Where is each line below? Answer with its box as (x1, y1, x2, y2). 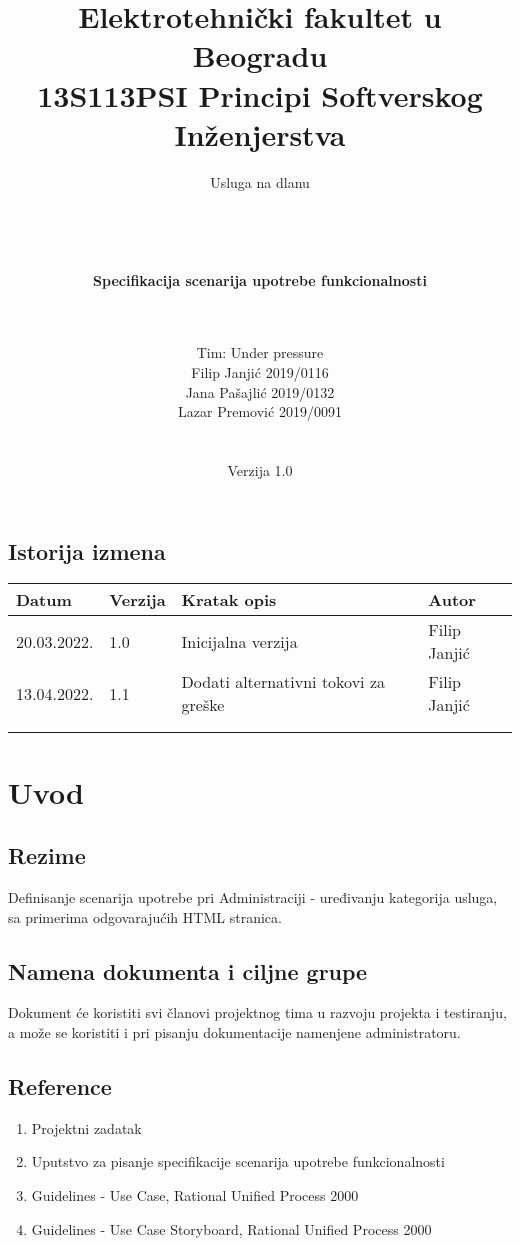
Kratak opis (181, 588, 277, 612)
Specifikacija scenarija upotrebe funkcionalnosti (93, 269, 427, 290)
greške (181, 693, 225, 717)
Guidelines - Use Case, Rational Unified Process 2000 (31, 1184, 359, 1205)
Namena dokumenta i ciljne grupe (8, 955, 368, 986)
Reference (8, 1070, 112, 1101)
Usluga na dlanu (210, 171, 310, 192)
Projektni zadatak (31, 1117, 142, 1138)
